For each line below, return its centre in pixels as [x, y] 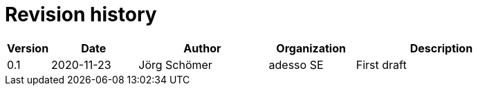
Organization [311, 48]
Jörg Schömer [175, 64]
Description [441, 48]
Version [28, 48]
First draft [381, 64]
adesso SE [296, 64]
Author [202, 48]
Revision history [81, 14]
